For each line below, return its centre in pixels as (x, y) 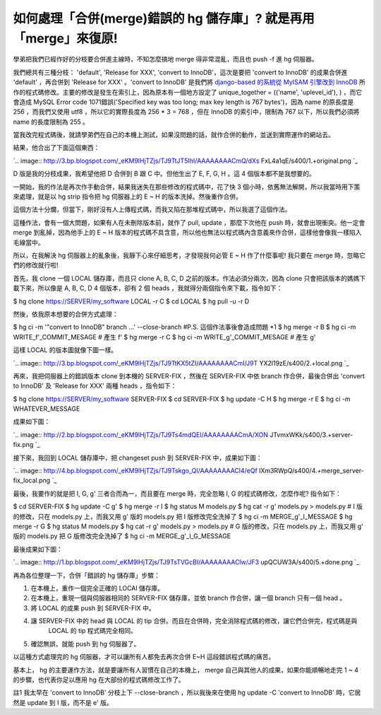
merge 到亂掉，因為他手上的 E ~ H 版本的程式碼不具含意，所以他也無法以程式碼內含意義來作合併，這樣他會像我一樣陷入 (187, 233)
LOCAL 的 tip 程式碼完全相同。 (93, 631)
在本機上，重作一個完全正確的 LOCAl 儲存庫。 (97, 588)
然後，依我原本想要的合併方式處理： (66, 314)
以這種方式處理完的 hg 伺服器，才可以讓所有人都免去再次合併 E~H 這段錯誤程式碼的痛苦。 (144, 657)
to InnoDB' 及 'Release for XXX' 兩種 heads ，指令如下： (95, 386)
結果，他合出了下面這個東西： (56, 148)
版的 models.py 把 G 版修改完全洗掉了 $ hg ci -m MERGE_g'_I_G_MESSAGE (122, 536)
